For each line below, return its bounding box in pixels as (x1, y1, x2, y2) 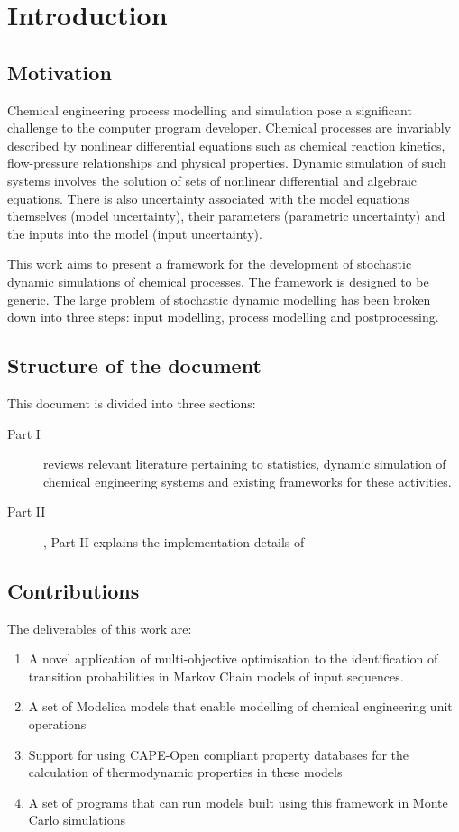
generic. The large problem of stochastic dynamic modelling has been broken (7, 289, 431, 308)
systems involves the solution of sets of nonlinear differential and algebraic (7, 170, 418, 189)
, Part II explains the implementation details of (43, 532, 305, 551)
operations (28, 715, 87, 734)
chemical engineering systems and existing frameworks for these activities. (43, 471, 452, 490)
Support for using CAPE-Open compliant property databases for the (28, 745, 409, 763)
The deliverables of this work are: (7, 618, 192, 637)
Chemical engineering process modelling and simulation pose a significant (7, 100, 412, 119)
